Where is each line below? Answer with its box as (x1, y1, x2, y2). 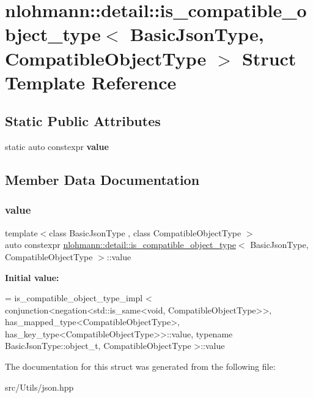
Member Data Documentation (5, 170, 200, 189)
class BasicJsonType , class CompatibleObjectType (49, 226, 241, 239)
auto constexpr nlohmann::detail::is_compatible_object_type (5, 238, 236, 251)
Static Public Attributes (5, 111, 161, 130)
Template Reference (5, 69, 177, 94)
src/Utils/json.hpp (5, 380, 74, 393)
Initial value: (5, 271, 59, 283)
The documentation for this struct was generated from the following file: (5, 360, 276, 373)
